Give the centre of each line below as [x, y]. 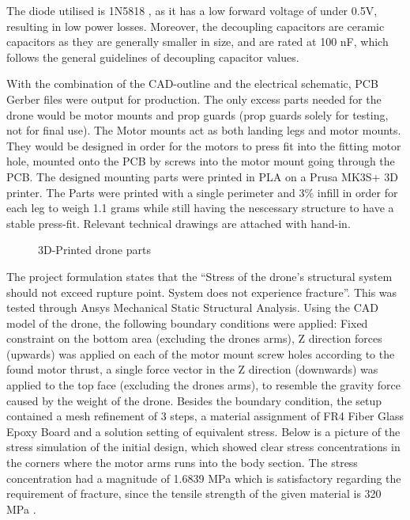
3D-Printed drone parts [94, 250]
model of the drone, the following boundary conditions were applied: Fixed [187, 323]
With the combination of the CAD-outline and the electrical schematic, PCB [192, 84]
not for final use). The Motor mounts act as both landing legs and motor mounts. [204, 130]
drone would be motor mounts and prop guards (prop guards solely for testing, [197, 114]
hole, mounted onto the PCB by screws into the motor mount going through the [201, 161]
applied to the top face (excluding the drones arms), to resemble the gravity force [203, 385]
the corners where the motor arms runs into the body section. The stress [182, 463]
